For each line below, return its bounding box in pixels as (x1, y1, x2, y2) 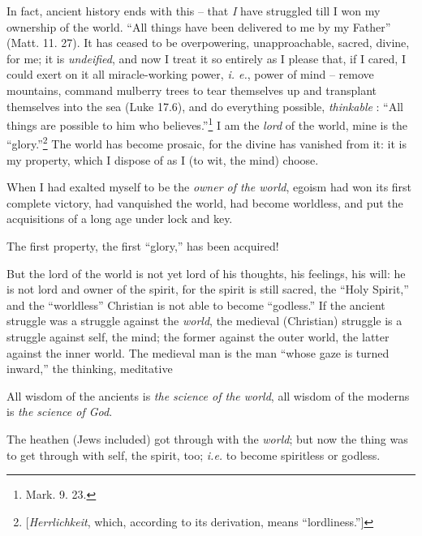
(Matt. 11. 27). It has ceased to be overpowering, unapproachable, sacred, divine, (6, 34, 410, 51)
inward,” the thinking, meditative (6, 360, 173, 377)
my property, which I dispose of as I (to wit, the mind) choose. (6, 151, 319, 168)
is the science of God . (6, 403, 113, 420)
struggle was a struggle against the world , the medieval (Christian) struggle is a (6, 312, 403, 329)
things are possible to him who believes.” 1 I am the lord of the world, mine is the (6, 114, 408, 133)
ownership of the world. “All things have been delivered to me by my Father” (6, 18, 391, 35)
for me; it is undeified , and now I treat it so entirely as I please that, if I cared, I (6, 49, 406, 66)
